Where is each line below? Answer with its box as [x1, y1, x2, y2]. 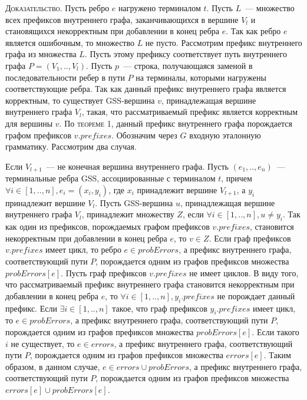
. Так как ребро [226, 25, 281, 37]
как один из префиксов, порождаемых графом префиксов [5, 220, 210, 233]
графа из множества [5, 48, 77, 60]
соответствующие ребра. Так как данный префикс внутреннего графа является [5, 82, 286, 95]
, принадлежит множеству [81, 208, 174, 220]
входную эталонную [189, 128, 261, 141]
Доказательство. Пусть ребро [5, 2, 110, 14]
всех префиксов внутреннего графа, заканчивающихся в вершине [5, 13, 239, 25]
